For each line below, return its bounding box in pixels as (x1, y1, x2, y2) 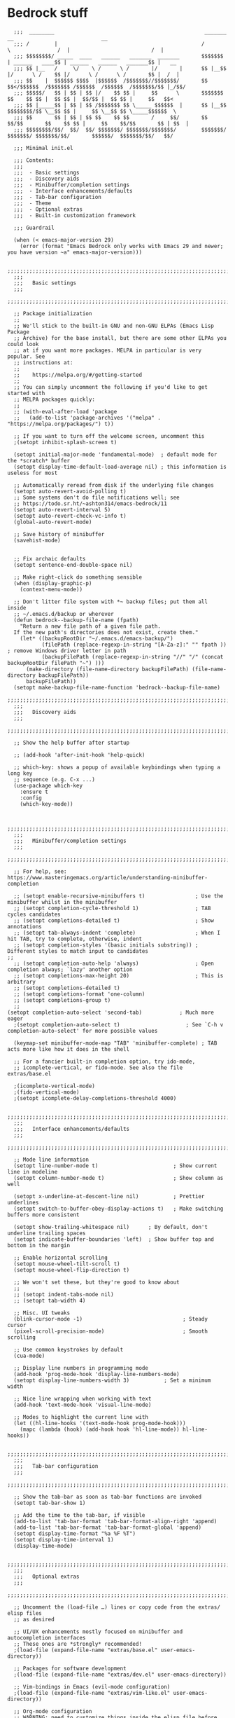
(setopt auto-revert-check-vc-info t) (13, 512, 127, 519)
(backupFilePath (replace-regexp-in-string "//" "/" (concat (41, 653, 224, 660)
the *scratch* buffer (7, 457, 71, 464)
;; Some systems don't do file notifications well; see (13, 494, 180, 501)
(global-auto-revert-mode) (13, 518, 92, 525)
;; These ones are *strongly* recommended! (13, 1640, 142, 1647)
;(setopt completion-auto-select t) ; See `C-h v (13, 1021, 224, 1028)
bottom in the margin (7, 1242, 71, 1249)
